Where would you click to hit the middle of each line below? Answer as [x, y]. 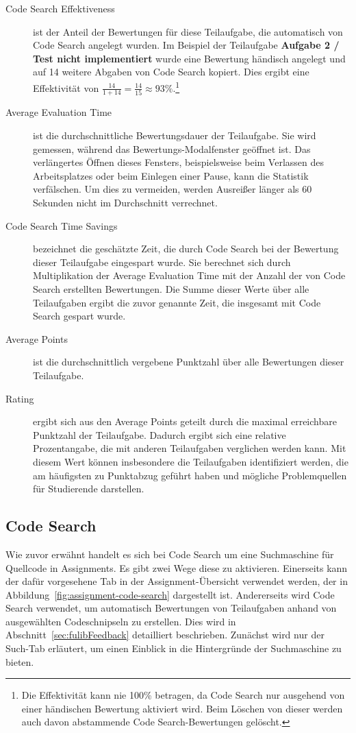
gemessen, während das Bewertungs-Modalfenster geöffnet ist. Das [172, 148]
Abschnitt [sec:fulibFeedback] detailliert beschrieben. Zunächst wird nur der [165, 635]
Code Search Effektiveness [60, 8]
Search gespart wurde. [79, 316]
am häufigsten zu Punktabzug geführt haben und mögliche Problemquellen [190, 475]
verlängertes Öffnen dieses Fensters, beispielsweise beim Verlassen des [179, 162]
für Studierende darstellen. [89, 489]
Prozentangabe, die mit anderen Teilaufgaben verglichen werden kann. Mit [190, 448]
